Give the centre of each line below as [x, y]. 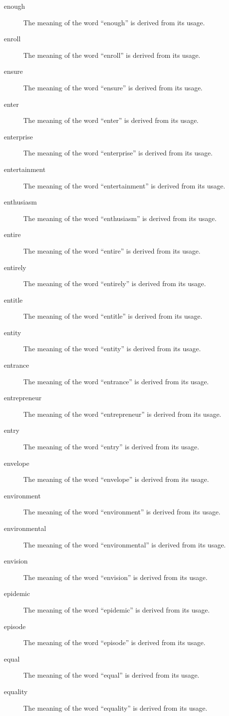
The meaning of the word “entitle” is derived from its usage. [113, 316]
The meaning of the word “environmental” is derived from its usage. [125, 544]
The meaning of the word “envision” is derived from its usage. [115, 577]
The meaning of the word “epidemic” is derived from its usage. [117, 609]
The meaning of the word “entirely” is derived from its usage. [115, 283]
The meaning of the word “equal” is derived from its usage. [111, 675]
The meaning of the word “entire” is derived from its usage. [112, 250]
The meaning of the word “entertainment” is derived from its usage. [124, 185]
